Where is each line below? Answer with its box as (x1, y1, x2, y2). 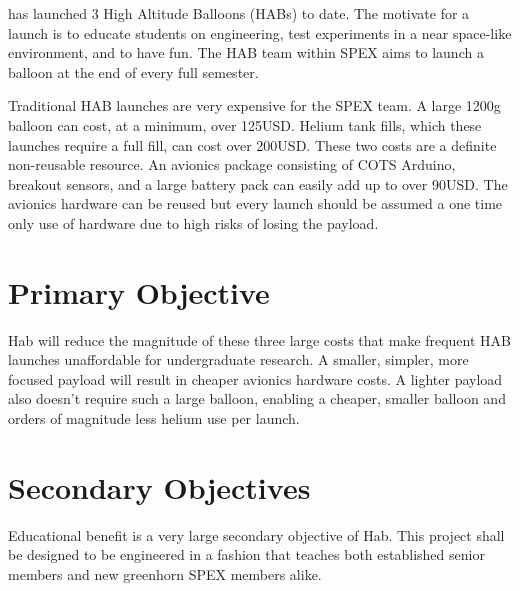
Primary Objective (8, 271, 270, 312)
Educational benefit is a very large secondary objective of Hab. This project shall (8, 524, 505, 545)
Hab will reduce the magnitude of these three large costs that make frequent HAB (8, 329, 511, 350)
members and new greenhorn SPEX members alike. (8, 563, 322, 584)
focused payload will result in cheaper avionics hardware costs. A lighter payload (8, 368, 503, 389)
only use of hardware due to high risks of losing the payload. (8, 212, 379, 233)
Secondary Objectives (8, 466, 311, 507)
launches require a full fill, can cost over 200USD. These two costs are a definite (8, 134, 497, 155)
